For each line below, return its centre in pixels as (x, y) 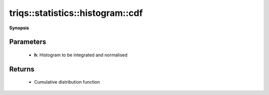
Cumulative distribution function (67, 82)
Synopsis (19, 28)
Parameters (28, 42)
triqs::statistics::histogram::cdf (76, 13)
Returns (22, 69)
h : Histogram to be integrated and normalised (81, 55)
